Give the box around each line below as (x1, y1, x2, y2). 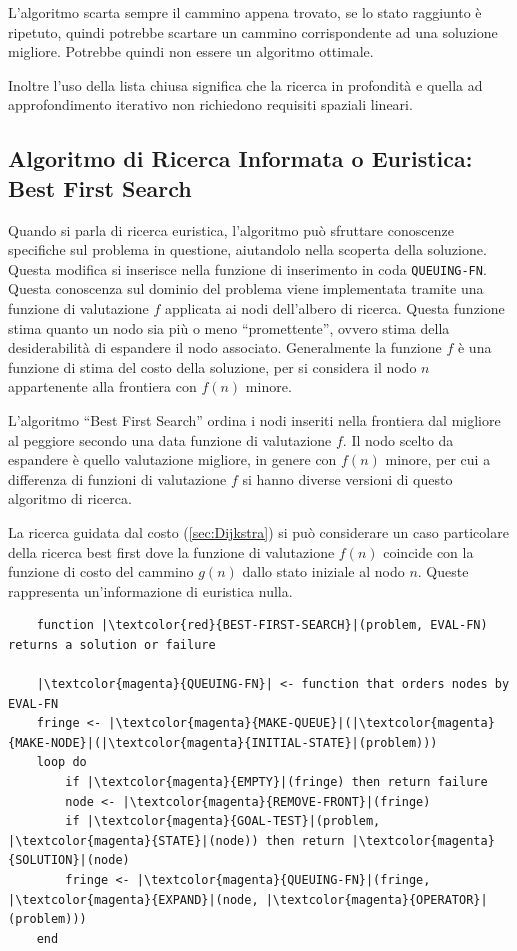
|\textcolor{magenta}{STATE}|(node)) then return (8, 833, 345, 848)
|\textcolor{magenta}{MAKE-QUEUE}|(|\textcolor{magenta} (108, 716, 495, 731)
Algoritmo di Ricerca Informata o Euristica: (8, 143, 473, 174)
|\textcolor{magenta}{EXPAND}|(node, (8, 892, 259, 907)
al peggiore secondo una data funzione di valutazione (8, 429, 332, 450)
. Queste (417, 561, 469, 582)
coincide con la (383, 541, 474, 562)
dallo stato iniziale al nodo (242, 561, 405, 582)
